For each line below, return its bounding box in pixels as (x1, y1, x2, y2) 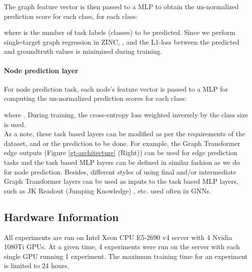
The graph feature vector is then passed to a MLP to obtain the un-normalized (4, 1, 239, 11)
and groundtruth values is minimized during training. (4, 46, 162, 56)
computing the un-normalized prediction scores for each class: (4, 93, 187, 103)
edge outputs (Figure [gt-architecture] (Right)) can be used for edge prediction (4, 147, 237, 158)
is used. (4, 119, 26, 129)
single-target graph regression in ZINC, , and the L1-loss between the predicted (4, 36, 239, 47)
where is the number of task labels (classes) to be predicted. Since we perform (4, 27, 236, 37)
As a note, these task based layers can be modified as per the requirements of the (4, 128, 246, 139)
